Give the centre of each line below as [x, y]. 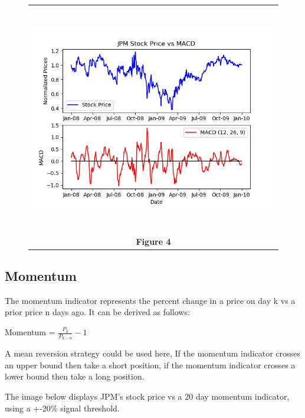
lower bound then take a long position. [75, 376]
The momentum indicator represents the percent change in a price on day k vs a [150, 300]
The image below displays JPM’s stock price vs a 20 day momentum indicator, [147, 396]
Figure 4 [153, 241]
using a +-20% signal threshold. [62, 408]
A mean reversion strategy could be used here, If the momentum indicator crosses [152, 353]
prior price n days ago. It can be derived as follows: [97, 312]
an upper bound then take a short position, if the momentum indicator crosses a [150, 364]
